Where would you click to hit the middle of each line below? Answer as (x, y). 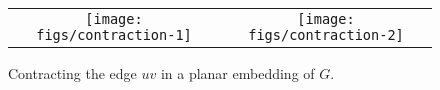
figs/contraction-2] (326, 35)
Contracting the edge (72, 73)
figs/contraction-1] (114, 35)
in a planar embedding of (237, 73)
